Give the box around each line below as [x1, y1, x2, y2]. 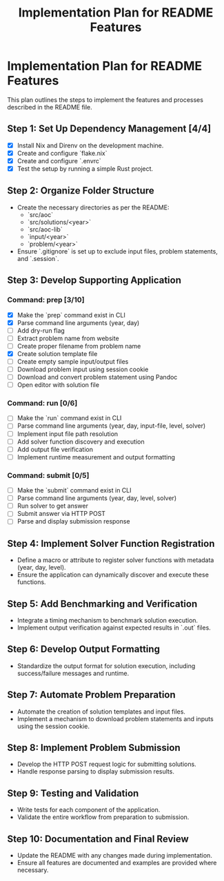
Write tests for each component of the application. [17, 806, 161, 814]
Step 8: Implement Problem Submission [7, 742, 181, 754]
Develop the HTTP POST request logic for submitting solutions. [17, 760, 196, 769]
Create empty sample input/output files [17, 357, 129, 366]
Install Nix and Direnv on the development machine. [17, 141, 164, 149]
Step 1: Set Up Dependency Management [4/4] [7, 123, 212, 135]
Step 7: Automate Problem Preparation [7, 689, 176, 701]
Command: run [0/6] [7, 398, 78, 408]
